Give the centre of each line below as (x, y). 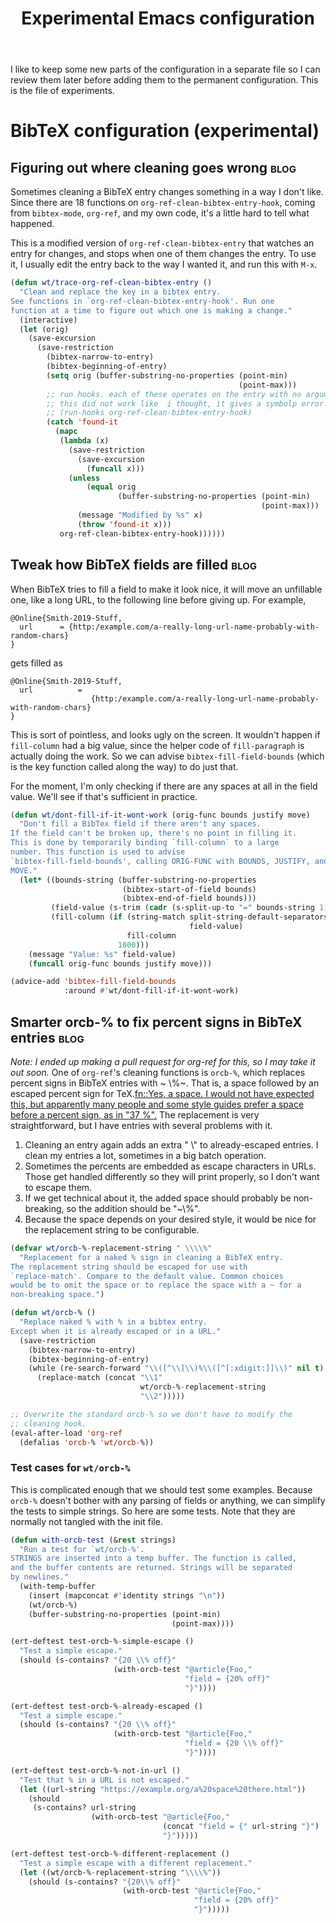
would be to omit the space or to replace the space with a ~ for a (156, 1285)
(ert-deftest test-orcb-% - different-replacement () (120, 1853)
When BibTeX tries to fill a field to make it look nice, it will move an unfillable (166, 589)
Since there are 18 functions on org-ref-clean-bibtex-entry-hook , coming (163, 203)
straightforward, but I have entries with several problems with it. (141, 1125)
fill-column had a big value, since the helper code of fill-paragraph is (157, 745)
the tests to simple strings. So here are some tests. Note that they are (153, 1511)
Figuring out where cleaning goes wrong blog (153, 167)
